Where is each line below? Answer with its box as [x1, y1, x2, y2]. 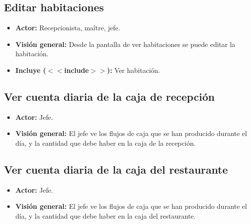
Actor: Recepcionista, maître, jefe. [15, 22, 120, 33]
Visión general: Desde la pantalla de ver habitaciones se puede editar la [15, 39, 235, 49]
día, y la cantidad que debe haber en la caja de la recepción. [15, 137, 196, 148]
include [64, 65, 89, 75]
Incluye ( [15, 65, 46, 75]
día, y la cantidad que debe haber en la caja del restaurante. [15, 210, 196, 221]
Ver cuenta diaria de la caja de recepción [4, 89, 215, 104]
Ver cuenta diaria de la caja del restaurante [4, 161, 228, 177]
